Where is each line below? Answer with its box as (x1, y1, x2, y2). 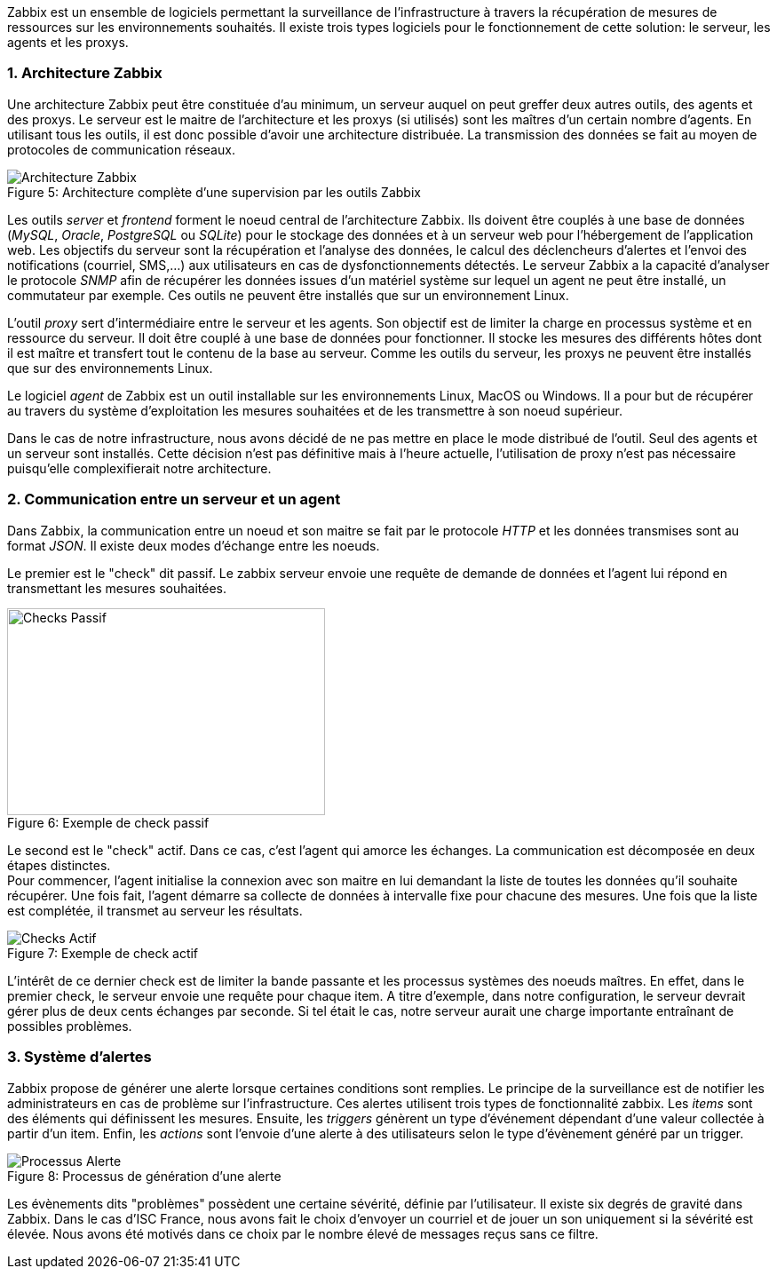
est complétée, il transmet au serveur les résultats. (7, 903, 303, 919)
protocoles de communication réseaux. (7, 141, 235, 157)
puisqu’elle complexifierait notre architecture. (7, 460, 272, 476)
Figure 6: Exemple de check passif (7, 815, 210, 831)
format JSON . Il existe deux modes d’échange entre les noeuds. (7, 537, 380, 553)
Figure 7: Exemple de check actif (7, 946, 199, 962)
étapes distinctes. (7, 858, 111, 874)
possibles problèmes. (7, 1018, 132, 1034)
